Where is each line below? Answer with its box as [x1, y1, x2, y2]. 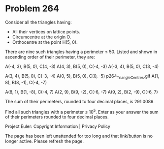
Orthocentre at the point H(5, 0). [12, 39, 78, 45]
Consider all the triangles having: [5, 19, 72, 25]
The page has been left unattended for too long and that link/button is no [5, 133, 153, 139]
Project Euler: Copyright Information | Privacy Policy [5, 123, 111, 129]
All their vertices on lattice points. [12, 29, 80, 34]
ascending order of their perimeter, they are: [5, 54, 95, 60]
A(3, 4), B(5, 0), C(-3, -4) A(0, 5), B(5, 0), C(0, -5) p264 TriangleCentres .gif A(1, [5, 73, 159, 80]
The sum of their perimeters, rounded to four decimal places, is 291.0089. [5, 98, 155, 104]
